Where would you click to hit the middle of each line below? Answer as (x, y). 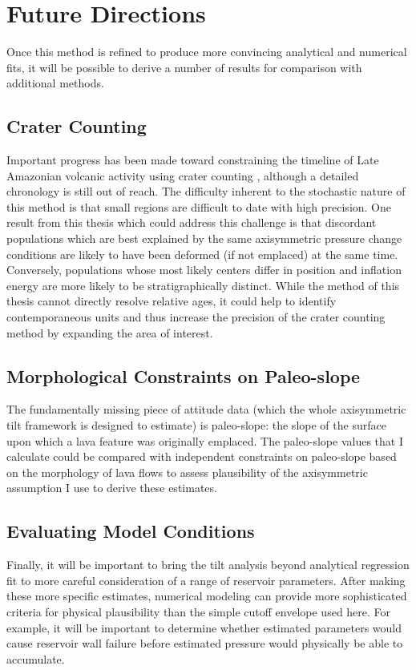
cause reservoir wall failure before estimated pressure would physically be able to (205, 643)
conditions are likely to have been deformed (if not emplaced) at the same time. (202, 254)
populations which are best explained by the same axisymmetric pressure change (204, 238)
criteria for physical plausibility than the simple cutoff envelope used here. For (199, 611)
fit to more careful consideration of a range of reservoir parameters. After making (206, 580)
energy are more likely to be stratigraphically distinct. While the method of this (203, 285)
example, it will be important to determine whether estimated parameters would (204, 627)
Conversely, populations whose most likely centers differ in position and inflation (204, 270)
